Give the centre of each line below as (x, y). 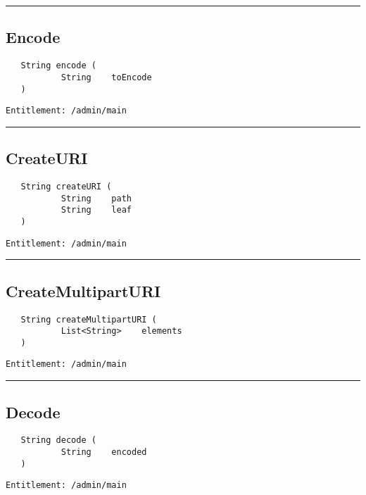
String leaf (96, 210)
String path (96, 198)
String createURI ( (66, 187)
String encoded (104, 452)
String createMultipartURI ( (89, 319)
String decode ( (58, 440)
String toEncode (106, 77)
